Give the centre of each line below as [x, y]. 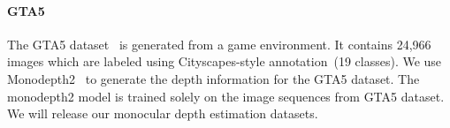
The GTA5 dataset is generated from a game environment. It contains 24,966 [219, 44]
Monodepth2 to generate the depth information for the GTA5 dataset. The [214, 78]
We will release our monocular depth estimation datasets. [163, 113]
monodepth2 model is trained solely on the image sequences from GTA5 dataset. [226, 96]
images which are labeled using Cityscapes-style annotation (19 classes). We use [225, 61]
